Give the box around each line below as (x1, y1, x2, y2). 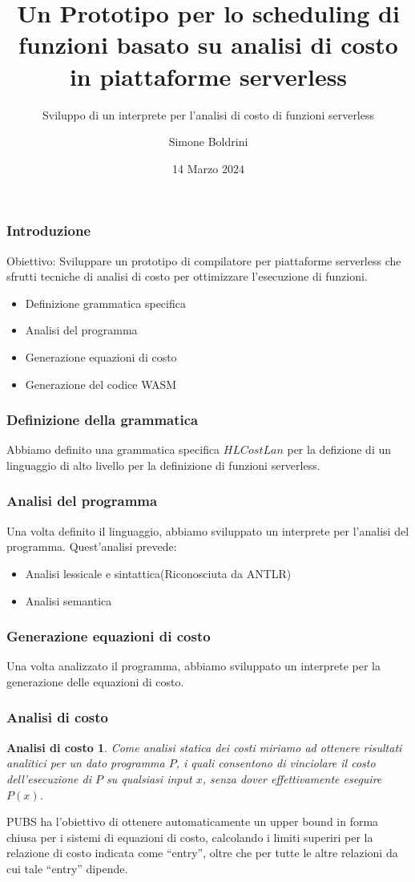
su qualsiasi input (106, 770, 192, 787)
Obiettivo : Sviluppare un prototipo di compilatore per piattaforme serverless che (6, 252, 401, 269)
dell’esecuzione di (6, 770, 91, 787)
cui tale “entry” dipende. (6, 860, 128, 876)
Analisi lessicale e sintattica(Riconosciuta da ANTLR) (25, 564, 292, 581)
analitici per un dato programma (6, 755, 165, 771)
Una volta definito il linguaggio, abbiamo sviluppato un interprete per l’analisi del (6, 522, 409, 539)
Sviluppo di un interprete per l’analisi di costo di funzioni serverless (42, 106, 375, 123)
